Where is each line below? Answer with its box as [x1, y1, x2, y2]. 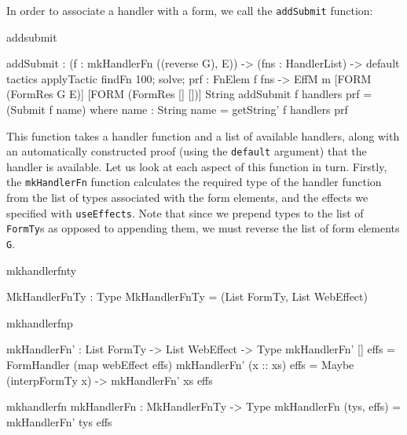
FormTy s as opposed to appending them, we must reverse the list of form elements [6, 220, 400, 236]
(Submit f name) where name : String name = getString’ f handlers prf [6, 101, 348, 118]
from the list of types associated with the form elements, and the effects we [6, 189, 368, 206]
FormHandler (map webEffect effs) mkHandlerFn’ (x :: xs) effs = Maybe [6, 356, 354, 373]
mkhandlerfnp [6, 314, 73, 331]
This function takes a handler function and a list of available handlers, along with [6, 127, 400, 144]
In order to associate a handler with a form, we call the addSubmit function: [6, 2, 373, 18]
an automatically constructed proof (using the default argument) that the [6, 143, 367, 159]
